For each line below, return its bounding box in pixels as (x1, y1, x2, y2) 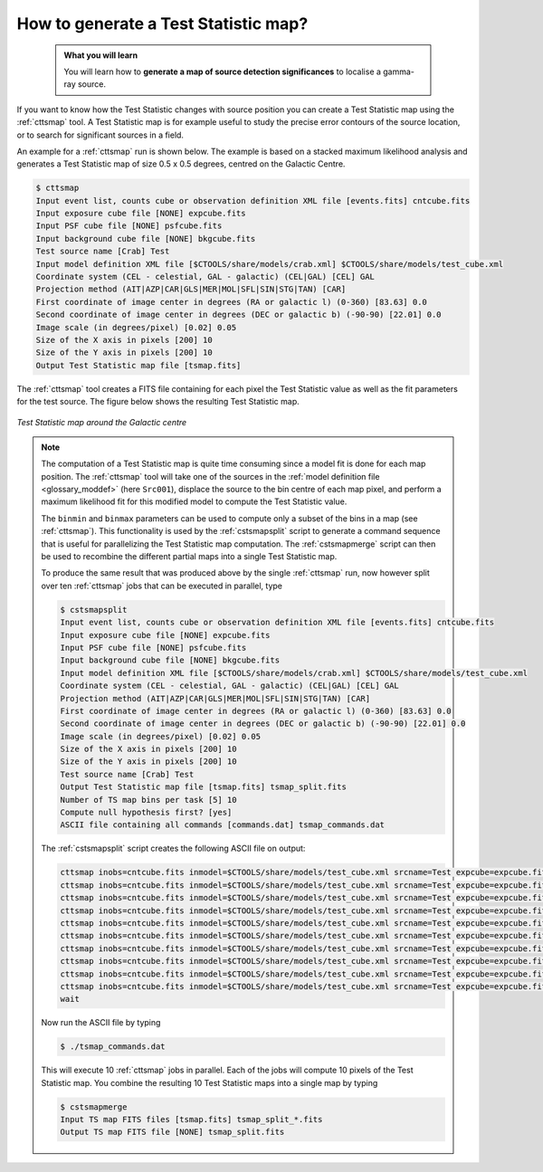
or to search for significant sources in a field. (16, 129, 185, 140)
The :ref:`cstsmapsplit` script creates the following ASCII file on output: (41, 843, 306, 854)
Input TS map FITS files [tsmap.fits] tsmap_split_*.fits (60, 1114, 323, 1125)
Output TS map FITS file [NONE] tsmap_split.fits (60, 1127, 285, 1138)
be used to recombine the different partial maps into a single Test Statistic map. (41, 551, 338, 562)
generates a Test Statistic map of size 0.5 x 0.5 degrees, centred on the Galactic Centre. (16, 158, 346, 169)
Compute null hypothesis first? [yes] (60, 807, 233, 818)
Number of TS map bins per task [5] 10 (60, 795, 237, 805)
